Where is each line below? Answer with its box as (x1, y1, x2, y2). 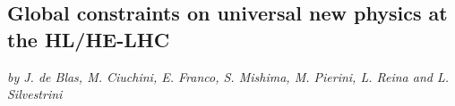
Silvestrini (7, 85, 63, 103)
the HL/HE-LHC (7, 25, 170, 53)
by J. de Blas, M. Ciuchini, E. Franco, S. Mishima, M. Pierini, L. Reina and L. (7, 67, 450, 86)
